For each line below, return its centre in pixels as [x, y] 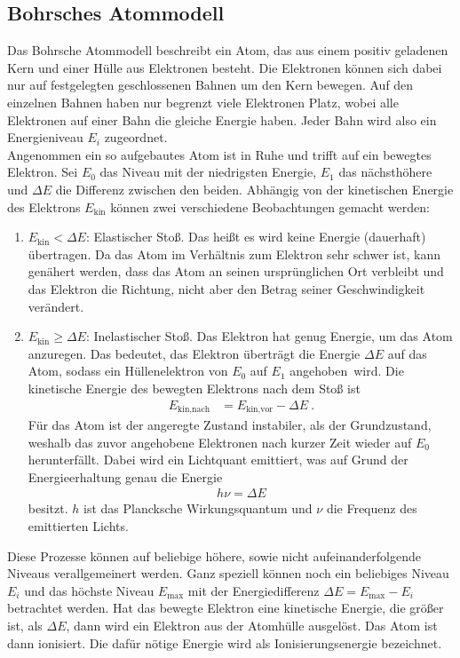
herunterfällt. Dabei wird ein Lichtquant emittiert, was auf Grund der [218, 460]
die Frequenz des [372, 508]
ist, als [25, 625]
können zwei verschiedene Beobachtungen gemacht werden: [270, 206]
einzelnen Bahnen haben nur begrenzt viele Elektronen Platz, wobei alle [203, 102]
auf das [407, 353]
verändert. [56, 306]
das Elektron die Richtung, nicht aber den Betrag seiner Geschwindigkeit [226, 288]
